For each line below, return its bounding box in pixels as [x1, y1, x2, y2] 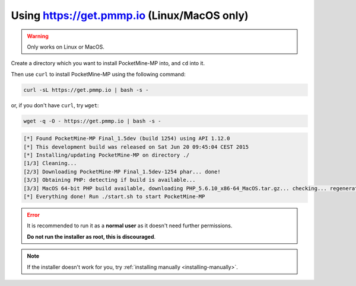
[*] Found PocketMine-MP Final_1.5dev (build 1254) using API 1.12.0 [23, 135, 230, 142]
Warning [27, 33, 49, 40]
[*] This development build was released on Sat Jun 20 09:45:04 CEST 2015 [23, 143, 249, 150]
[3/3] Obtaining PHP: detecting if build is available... [23, 176, 196, 184]
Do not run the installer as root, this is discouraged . [27, 233, 156, 240]
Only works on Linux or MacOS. [27, 43, 105, 50]
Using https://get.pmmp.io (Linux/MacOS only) [11, 9, 249, 22]
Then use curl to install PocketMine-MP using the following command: [11, 70, 186, 78]
